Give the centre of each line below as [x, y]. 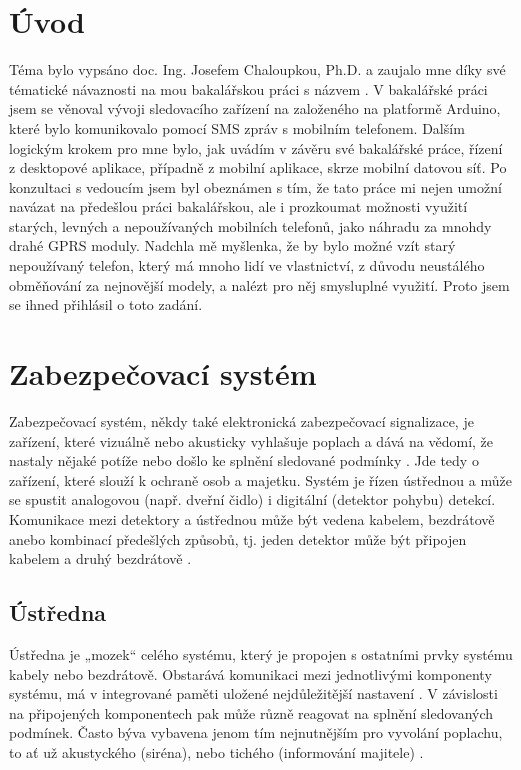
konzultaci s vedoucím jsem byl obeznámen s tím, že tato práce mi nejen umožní [255, 186]
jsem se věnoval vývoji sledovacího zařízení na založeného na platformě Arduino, [255, 108]
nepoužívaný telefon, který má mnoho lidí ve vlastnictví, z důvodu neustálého [247, 265]
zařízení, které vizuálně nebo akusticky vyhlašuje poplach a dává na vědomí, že [251, 440]
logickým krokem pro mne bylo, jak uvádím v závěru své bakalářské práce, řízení [256, 147]
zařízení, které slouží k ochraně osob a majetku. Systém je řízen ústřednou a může [260, 479]
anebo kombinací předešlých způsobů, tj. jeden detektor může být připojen [238, 538]
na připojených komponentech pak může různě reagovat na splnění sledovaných [251, 712]
